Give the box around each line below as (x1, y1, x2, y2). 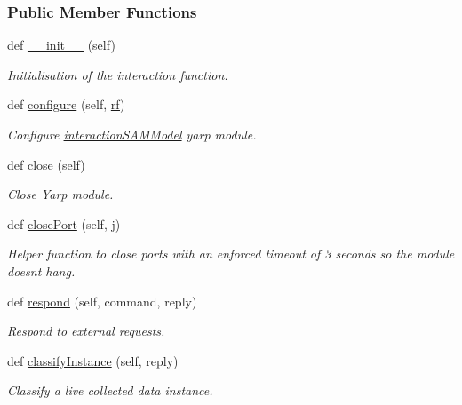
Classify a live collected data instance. (7, 381, 213, 400)
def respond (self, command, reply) (7, 291, 197, 310)
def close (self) (7, 155, 85, 173)
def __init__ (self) (7, 36, 115, 54)
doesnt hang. (7, 261, 76, 280)
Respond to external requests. (7, 322, 165, 340)
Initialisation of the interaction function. (7, 65, 228, 83)
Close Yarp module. (7, 185, 114, 203)
